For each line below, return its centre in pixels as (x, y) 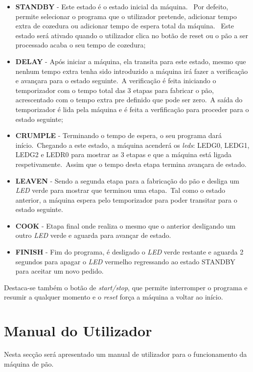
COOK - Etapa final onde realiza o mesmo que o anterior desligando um (126, 225)
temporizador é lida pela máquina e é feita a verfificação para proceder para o (132, 109)
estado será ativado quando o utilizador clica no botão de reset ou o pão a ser (132, 35)
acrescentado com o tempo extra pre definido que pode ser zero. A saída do (129, 100)
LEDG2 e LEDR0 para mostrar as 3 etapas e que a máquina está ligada (124, 154)
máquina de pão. (29, 363)
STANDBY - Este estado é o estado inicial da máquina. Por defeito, (122, 6)
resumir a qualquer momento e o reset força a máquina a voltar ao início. (114, 297)
